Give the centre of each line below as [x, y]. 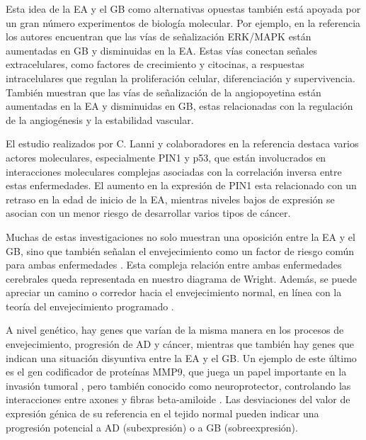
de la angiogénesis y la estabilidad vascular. [100, 119]
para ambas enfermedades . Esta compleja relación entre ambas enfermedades [174, 265]
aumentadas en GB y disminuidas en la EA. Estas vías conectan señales [161, 50]
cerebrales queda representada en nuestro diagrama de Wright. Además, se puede [182, 278]
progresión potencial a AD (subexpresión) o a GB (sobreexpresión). [152, 427]
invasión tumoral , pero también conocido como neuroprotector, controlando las [178, 385]
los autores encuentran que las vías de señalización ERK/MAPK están [159, 36]
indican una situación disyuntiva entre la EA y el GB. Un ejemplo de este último [181, 357]
